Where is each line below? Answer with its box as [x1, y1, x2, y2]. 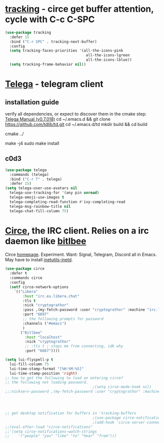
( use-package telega [5, 168, 47, 172]
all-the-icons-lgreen [85, 53, 130, 58]
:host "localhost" [24, 335, 62, 340]
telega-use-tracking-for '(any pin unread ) [9, 190, 99, 196]
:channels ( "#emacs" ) [22, 321, 67, 326]
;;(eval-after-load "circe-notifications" [5, 424, 93, 429]
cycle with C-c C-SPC [5, 14, 95, 25]
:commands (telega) [9, 172, 49, 177]
